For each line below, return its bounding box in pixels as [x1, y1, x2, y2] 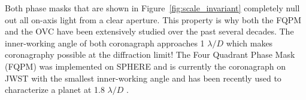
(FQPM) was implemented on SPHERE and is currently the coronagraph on [5, 60, 286, 72]
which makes [226, 36, 273, 49]
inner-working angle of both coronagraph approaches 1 [5, 36, 205, 49]
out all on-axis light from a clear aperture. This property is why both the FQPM [5, 13, 302, 26]
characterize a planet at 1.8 [5, 83, 105, 96]
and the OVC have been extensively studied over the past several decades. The [5, 25, 294, 37]
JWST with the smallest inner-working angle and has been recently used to [5, 71, 281, 84]
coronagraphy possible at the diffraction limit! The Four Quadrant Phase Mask [5, 48, 295, 61]
